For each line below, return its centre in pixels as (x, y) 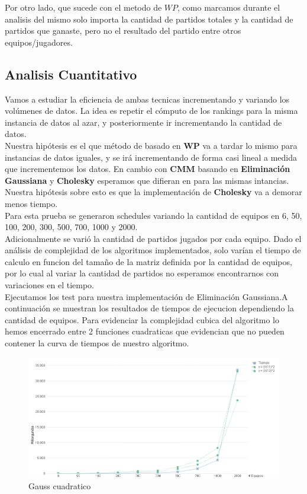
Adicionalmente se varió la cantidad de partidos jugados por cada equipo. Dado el (153, 238)
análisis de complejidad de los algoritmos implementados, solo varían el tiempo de (153, 250)
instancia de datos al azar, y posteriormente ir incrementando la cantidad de (143, 122)
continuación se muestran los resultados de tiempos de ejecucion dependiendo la (149, 308)
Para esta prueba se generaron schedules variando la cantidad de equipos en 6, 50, (153, 215)
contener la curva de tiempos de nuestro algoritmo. (97, 343)
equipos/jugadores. (39, 42)
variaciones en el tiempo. (49, 285)
